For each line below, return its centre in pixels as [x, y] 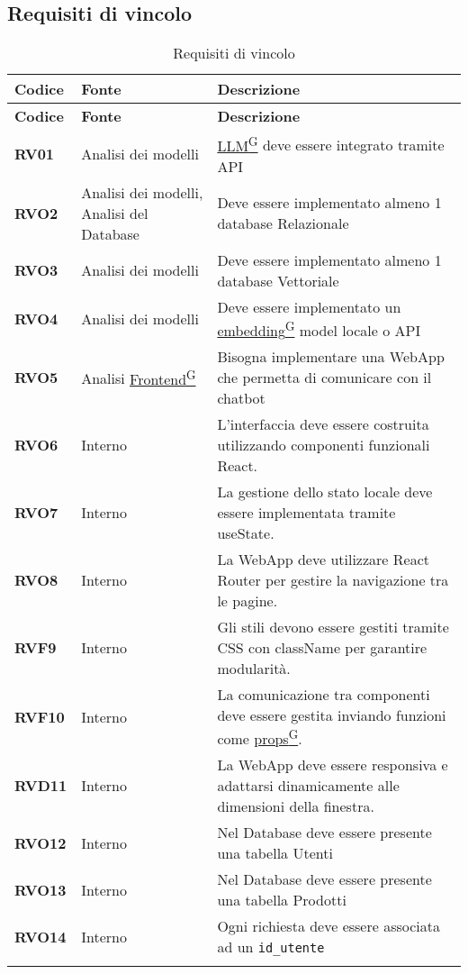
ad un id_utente [271, 947]
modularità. [254, 668]
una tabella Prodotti [282, 900]
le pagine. [247, 600]
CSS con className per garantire [322, 647]
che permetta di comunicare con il [324, 377]
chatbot [241, 397]
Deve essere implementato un [309, 306]
